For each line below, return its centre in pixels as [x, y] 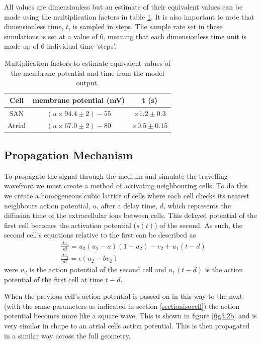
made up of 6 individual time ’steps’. [60, 46]
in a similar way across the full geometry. [67, 335]
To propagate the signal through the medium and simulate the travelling [116, 176]
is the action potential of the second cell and [98, 269]
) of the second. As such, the [198, 225]
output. [88, 83]
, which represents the [197, 205]
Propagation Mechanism [69, 154]
